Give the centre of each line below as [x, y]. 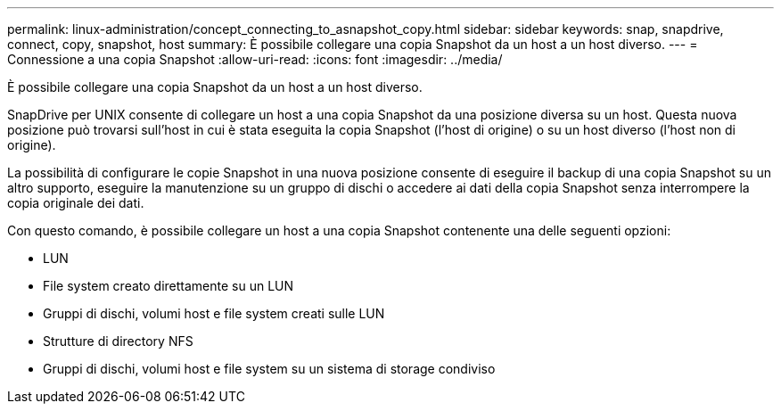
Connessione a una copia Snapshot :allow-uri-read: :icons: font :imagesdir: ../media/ [255, 59]
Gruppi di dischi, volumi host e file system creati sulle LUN [214, 313]
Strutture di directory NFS [118, 341]
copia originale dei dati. [76, 203]
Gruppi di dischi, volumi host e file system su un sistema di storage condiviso [269, 369]
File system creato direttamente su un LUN [169, 286]
